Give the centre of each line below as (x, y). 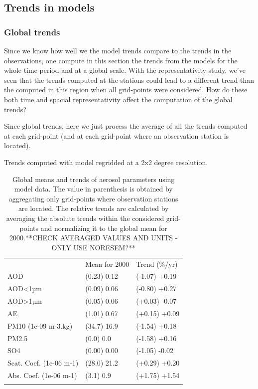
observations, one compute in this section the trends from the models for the (121, 60)
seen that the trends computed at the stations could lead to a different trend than (129, 80)
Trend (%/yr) (157, 264)
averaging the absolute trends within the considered (85, 218)
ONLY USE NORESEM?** (93, 247)
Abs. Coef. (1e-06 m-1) (42, 375)
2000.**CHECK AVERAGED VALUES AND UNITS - (94, 238)
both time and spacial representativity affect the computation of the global (118, 99)
